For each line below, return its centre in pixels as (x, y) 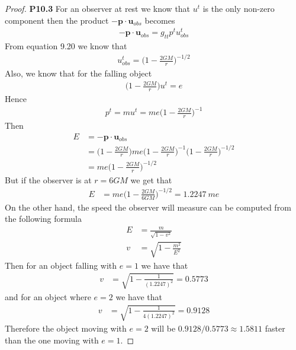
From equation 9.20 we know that (66, 46)
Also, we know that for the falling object (78, 73)
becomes (160, 20)
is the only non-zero (239, 8)
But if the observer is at (48, 179)
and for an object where (48, 296)
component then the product (57, 20)
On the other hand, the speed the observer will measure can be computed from (148, 207)
